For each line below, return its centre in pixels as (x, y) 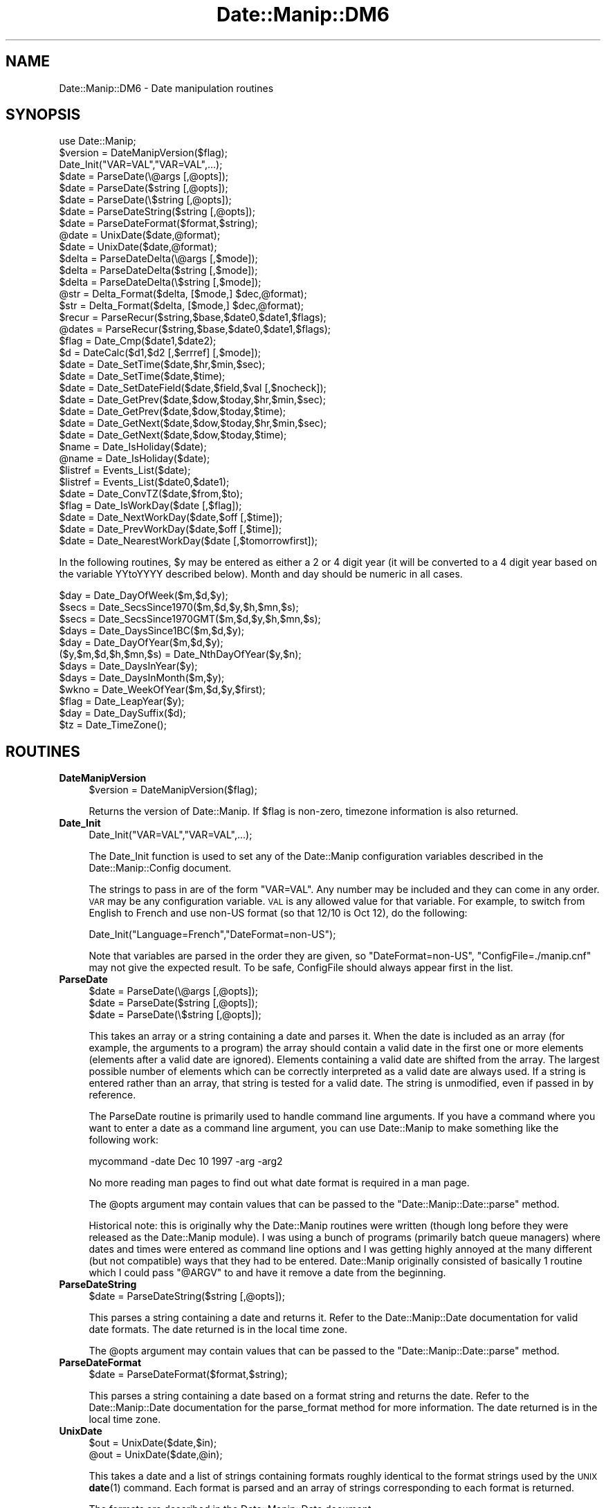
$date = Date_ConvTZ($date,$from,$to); (151, 494)
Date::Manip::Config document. (160, 868)
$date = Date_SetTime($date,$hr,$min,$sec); (162, 365)
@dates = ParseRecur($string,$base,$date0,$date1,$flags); (195, 329)
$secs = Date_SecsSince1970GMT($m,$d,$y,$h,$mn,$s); (190, 619)
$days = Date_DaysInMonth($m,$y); (142, 678)
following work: (123, 1140)
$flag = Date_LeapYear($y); (122, 701)
